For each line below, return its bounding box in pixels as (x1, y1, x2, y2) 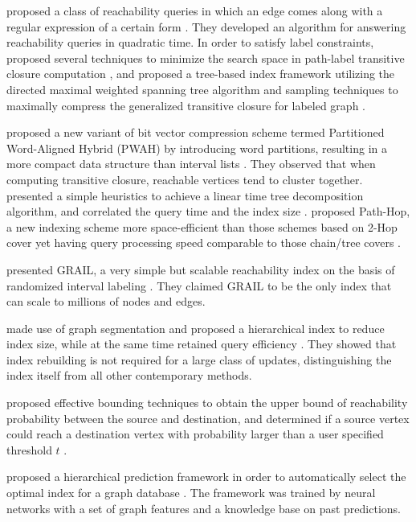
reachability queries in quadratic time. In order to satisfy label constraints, (6, 34, 374, 51)
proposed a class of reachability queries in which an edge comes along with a (6, 2, 383, 18)
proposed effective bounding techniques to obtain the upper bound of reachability (6, 394, 408, 411)
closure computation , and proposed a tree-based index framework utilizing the (6, 65, 395, 82)
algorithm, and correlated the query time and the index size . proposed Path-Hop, (6, 203, 410, 220)
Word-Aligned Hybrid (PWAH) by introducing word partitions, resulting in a (6, 139, 387, 156)
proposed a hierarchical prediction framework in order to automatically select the (6, 468, 406, 485)
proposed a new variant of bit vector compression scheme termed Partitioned (6, 124, 385, 141)
